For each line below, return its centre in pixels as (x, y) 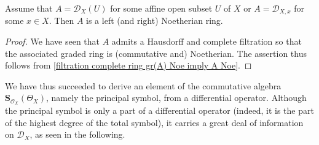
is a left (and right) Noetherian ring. (155, 20)
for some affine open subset (161, 8)
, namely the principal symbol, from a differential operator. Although (176, 98)
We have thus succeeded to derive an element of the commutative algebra (143, 85)
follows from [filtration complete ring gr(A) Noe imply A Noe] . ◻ (128, 65)
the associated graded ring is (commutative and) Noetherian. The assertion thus (156, 53)
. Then (61, 20)
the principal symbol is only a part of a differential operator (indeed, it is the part (159, 110)
